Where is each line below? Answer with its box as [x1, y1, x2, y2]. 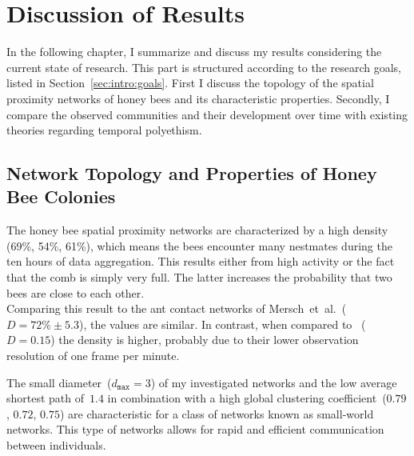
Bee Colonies [6, 184, 116, 209]
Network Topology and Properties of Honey [6, 161, 377, 186]
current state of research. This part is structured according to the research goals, [6, 58, 402, 75]
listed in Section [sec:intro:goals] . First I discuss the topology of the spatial [6, 74, 374, 91]
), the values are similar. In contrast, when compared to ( [78, 315, 366, 332]
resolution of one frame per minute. [6, 347, 180, 364]
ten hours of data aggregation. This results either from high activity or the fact [6, 253, 395, 270]
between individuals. [6, 437, 106, 453]
